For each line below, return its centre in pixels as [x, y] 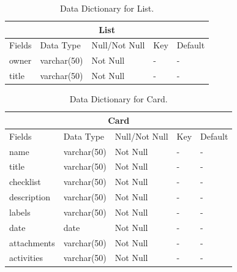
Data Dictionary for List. [107, 8]
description [30, 197]
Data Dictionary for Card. [118, 99]
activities [26, 258]
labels [20, 212]
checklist [25, 182]
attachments [32, 242]
